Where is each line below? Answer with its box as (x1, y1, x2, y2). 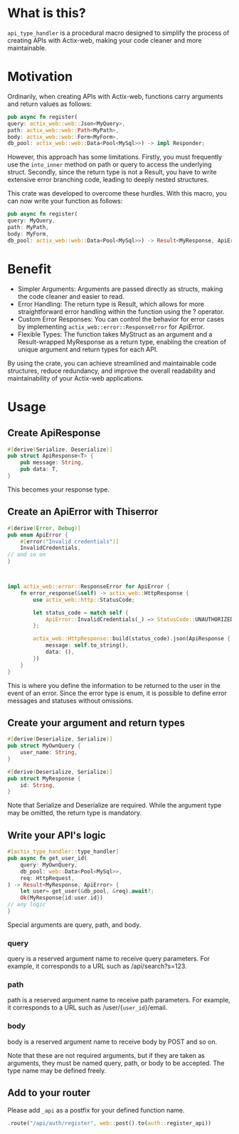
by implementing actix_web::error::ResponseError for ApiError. (17, 322, 205, 331)
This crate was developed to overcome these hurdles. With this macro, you (7, 189, 227, 198)
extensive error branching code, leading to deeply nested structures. (7, 176, 209, 184)
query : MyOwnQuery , (20, 861, 78, 869)
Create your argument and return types (7, 716, 186, 728)
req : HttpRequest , (20, 874, 75, 881)
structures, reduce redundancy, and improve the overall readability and (7, 366, 216, 375)
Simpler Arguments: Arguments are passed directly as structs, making (17, 285, 223, 293)
